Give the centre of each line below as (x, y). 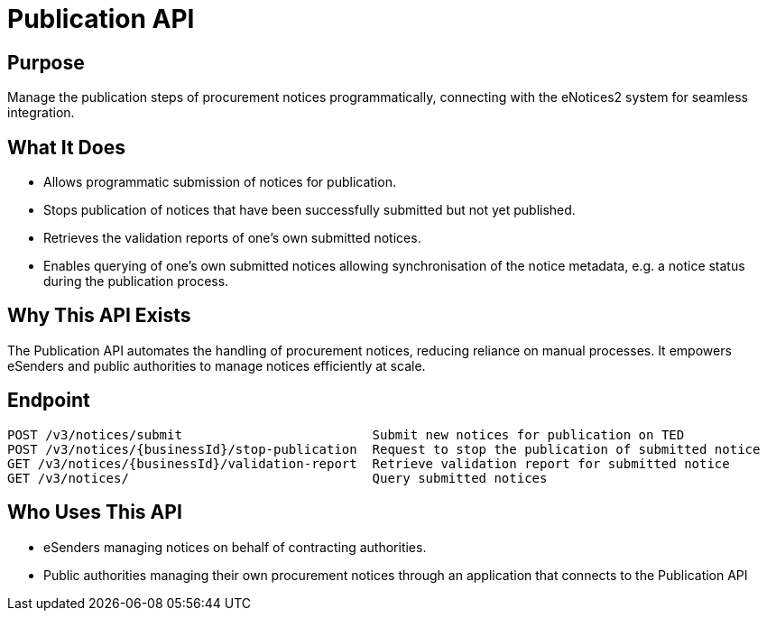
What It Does (66, 147)
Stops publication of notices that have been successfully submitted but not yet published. (310, 210)
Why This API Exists (99, 316)
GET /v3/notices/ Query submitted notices (277, 478)
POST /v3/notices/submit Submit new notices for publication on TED (346, 434)
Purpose (46, 62)
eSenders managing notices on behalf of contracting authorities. (235, 547)
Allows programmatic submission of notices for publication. (220, 182)
